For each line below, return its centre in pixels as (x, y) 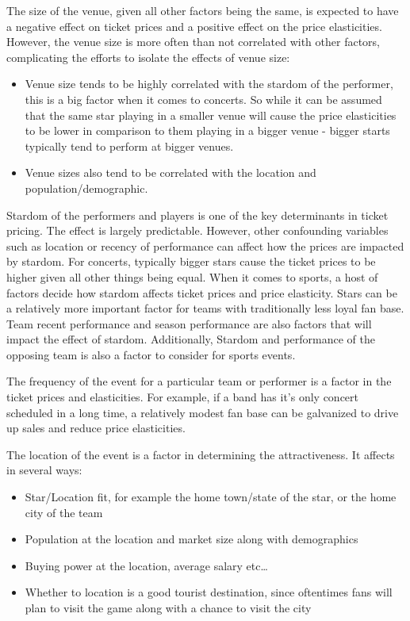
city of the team (64, 512)
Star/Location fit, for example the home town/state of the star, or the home (211, 497)
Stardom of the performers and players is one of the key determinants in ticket (197, 215)
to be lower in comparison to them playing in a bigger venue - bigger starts (207, 130)
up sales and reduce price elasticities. (96, 428)
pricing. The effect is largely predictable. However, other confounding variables (197, 230)
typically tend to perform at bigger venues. (129, 146)
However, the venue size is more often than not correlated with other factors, (193, 42)
